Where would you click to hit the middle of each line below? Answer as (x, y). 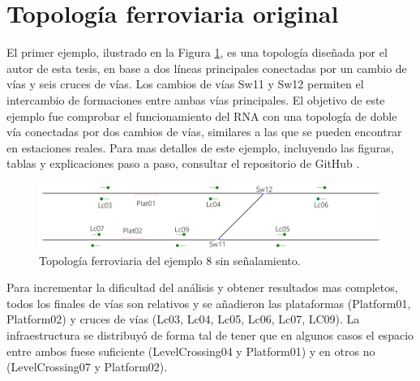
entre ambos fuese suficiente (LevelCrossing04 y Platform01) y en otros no (191, 351)
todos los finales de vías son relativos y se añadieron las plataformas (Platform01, (209, 303)
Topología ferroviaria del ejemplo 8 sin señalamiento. (170, 260)
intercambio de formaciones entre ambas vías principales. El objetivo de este (196, 99)
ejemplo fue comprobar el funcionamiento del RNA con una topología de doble (202, 116)
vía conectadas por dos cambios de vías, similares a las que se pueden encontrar (204, 132)
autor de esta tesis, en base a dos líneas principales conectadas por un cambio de (207, 68)
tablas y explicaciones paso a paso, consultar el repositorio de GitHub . (183, 163)
